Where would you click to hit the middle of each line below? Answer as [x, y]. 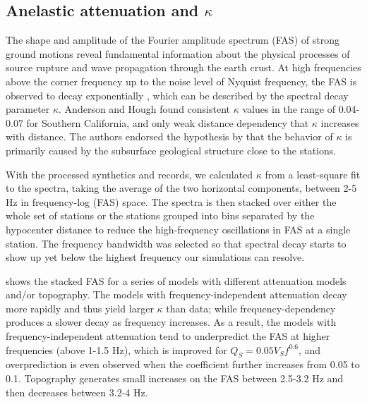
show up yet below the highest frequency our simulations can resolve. [155, 257]
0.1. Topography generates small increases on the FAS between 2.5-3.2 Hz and [175, 378]
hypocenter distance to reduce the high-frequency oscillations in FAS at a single [178, 229]
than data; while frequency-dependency [251, 308]
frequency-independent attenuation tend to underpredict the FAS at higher [168, 336]
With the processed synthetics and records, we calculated [130, 174]
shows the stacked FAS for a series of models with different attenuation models [176, 280]
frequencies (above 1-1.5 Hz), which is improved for [116, 349]
